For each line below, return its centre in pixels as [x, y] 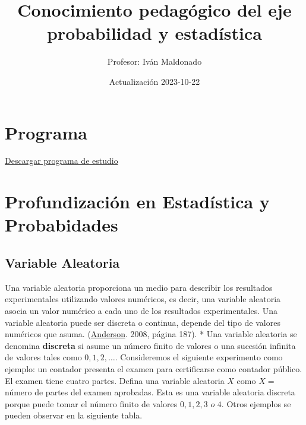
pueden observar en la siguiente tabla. [74, 415]
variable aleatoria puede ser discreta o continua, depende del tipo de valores [143, 322]
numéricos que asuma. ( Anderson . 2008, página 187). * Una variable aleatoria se [151, 334]
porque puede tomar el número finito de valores [91, 403]
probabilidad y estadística [154, 33]
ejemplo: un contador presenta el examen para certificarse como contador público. [154, 368]
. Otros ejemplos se [256, 403]
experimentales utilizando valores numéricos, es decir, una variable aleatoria [143, 299]
